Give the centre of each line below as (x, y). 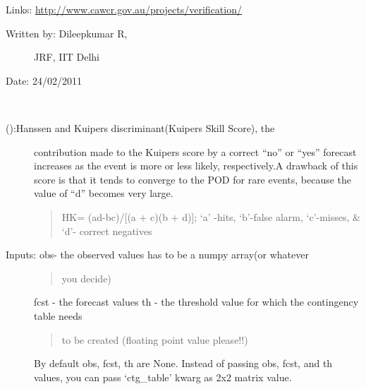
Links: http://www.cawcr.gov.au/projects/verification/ (124, 9)
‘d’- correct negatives (107, 231)
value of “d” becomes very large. (104, 193)
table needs (58, 315)
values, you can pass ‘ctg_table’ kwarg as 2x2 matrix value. (163, 377)
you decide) (86, 278)
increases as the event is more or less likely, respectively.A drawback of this (196, 166)
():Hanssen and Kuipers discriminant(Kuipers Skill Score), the (140, 127)
